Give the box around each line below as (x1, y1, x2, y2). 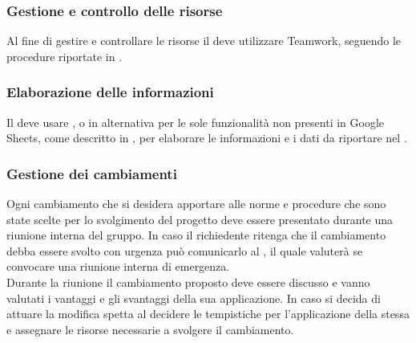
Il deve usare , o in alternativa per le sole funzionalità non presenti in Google (6, 113, 385, 130)
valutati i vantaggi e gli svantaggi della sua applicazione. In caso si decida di (6, 289, 381, 306)
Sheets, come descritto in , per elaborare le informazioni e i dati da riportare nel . (6, 129, 407, 146)
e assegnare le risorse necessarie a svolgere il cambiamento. (6, 321, 294, 337)
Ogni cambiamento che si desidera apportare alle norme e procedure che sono (6, 195, 386, 212)
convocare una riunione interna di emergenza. (6, 258, 230, 275)
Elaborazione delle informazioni (6, 82, 214, 102)
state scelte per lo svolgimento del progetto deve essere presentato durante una (6, 210, 394, 227)
